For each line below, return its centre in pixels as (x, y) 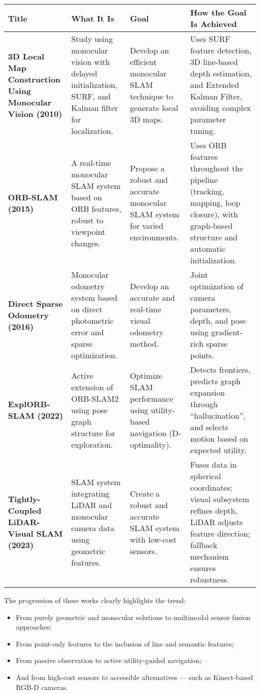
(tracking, (207, 191)
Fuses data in (213, 464)
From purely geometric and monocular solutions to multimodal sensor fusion (133, 617)
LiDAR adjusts (216, 522)
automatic (208, 249)
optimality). (151, 444)
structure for (93, 433)
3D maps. (147, 119)
